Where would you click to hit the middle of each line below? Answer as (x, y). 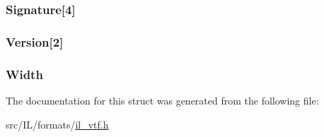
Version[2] (35, 41)
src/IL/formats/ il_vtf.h (57, 124)
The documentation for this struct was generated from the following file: (162, 100)
